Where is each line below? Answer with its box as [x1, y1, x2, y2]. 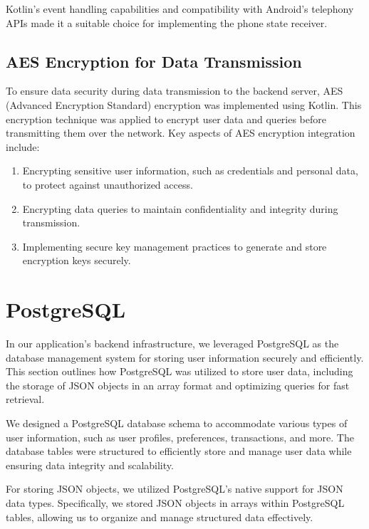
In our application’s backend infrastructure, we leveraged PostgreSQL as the [6, 336, 339, 351]
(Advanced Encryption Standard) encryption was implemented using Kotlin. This [6, 97, 362, 112]
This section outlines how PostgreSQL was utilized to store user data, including [6, 364, 353, 379]
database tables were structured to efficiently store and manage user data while [6, 444, 352, 459]
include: [6, 139, 40, 154]
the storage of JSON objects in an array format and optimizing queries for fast [6, 377, 350, 392]
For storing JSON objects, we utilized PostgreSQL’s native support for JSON [6, 481, 343, 496]
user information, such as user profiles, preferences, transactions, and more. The [6, 429, 354, 444]
